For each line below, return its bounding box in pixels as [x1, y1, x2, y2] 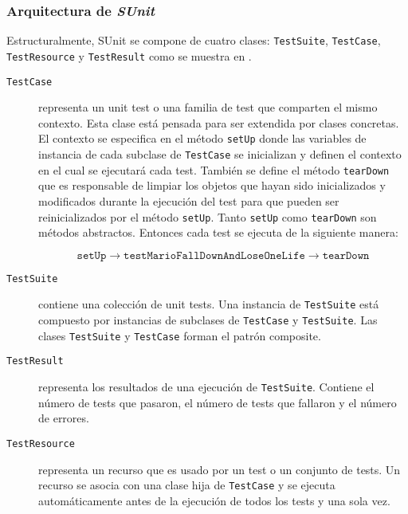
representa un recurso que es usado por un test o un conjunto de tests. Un [38, 461, 401, 477]
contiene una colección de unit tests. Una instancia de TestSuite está [38, 296, 379, 312]
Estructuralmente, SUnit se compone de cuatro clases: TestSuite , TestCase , [6, 32, 381, 49]
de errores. [38, 410, 89, 426]
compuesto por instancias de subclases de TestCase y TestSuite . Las [38, 312, 378, 328]
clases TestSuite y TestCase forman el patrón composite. [38, 327, 321, 343]
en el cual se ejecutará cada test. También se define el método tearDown [38, 161, 390, 178]
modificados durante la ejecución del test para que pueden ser [38, 192, 339, 209]
